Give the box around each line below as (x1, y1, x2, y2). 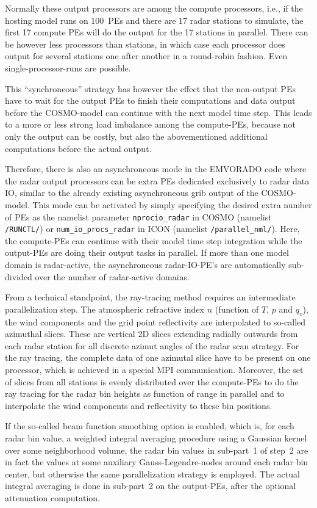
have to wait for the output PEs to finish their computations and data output (5, 94, 296, 107)
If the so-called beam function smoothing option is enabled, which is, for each (5, 419, 294, 432)
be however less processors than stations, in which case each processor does (5, 37, 285, 50)
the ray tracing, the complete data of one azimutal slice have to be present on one (5, 351, 311, 364)
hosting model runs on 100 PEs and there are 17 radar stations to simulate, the (5, 13, 304, 26)
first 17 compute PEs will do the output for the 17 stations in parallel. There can (5, 26, 308, 38)
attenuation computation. (5, 491, 100, 504)
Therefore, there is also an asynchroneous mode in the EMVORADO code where (5, 162, 307, 175)
